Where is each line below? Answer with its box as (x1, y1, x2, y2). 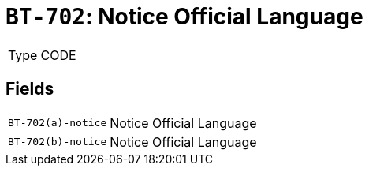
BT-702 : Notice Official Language (6, 3, 363, 30)
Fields (6, 79, 54, 99)
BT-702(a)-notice (8, 117, 107, 129)
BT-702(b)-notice (8, 136, 107, 148)
